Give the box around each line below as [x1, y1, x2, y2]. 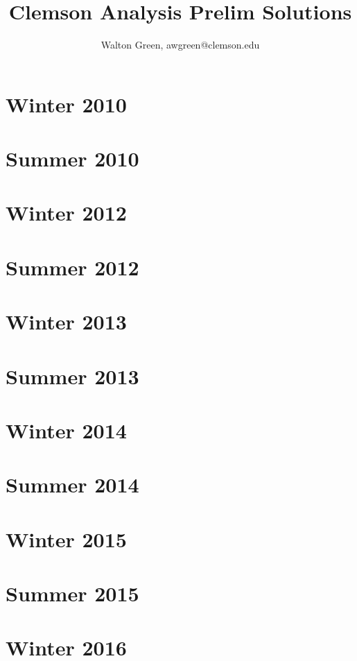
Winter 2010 [6, 89, 127, 118]
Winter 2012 [6, 198, 127, 227]
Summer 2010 [6, 144, 139, 173]
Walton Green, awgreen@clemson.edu [101, 37, 260, 52]
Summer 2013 [6, 361, 139, 390]
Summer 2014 [6, 470, 139, 499]
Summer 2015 [6, 579, 139, 608]
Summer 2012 [6, 252, 139, 281]
